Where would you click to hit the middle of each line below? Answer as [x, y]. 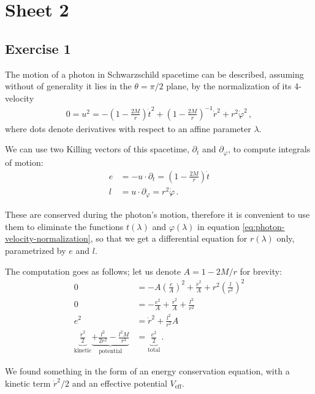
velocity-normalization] [48, 238]
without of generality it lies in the [68, 86]
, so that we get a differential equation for [169, 238]
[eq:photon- [264, 226]
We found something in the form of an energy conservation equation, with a [147, 370]
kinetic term [28, 383]
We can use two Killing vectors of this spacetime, [97, 149]
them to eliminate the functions [64, 226]
